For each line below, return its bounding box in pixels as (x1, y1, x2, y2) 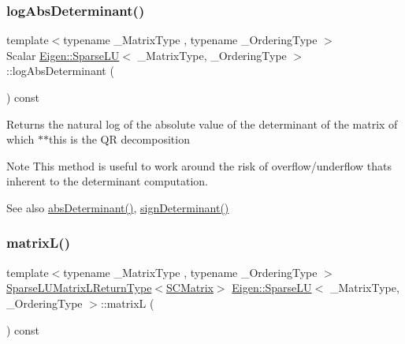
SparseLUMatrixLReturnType (6, 279, 152, 296)
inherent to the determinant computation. (6, 173, 208, 189)
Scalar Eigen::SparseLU (6, 47, 120, 63)
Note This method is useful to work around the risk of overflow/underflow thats (6, 157, 392, 174)
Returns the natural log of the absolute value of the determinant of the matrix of (6, 115, 398, 132)
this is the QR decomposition (49, 131, 190, 148)
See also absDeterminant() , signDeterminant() (6, 199, 229, 215)
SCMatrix (166, 279, 214, 296)
